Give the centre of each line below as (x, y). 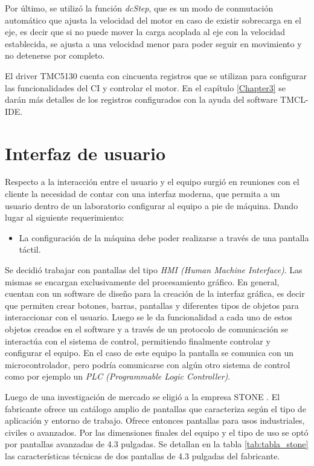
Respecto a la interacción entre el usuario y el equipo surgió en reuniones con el (152, 182)
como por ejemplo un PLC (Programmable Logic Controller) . (118, 376)
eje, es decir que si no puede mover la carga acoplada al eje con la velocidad (145, 32)
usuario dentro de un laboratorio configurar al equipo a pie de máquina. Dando (152, 205)
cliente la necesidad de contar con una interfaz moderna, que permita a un (143, 194)
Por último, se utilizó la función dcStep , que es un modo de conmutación (139, 8)
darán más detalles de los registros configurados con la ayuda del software (141, 99)
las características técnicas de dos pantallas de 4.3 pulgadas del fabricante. (143, 455)
